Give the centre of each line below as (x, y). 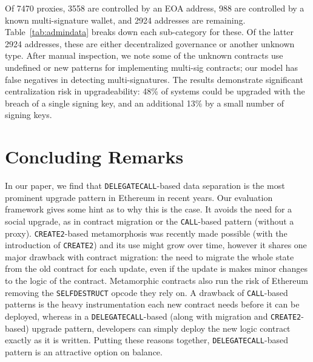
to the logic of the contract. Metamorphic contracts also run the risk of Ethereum (156, 281)
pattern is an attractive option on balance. (84, 351)
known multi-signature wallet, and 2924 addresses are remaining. (125, 20)
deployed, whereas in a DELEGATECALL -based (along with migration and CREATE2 (153, 316)
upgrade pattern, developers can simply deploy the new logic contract (161, 328)
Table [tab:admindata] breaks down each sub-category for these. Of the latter (150, 32)
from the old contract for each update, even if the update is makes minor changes (156, 268)
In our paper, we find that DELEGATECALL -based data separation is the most (145, 186)
